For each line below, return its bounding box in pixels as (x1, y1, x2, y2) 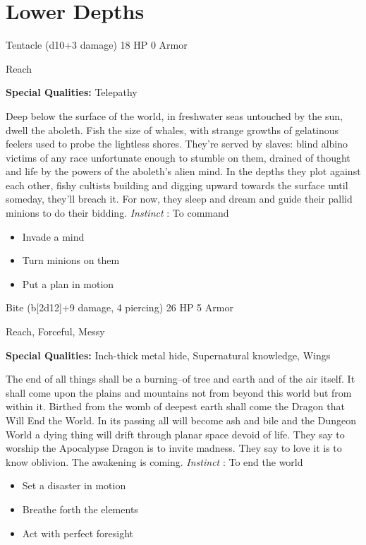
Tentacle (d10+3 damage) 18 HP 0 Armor (6, 37, 188, 52)
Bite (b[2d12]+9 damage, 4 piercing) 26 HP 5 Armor (6, 300, 233, 315)
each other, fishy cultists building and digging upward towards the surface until (6, 177, 348, 192)
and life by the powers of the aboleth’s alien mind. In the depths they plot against (6, 164, 361, 179)
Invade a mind (22, 229, 85, 244)
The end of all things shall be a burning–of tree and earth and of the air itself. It (6, 371, 355, 386)
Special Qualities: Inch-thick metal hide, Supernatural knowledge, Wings (6, 347, 331, 362)
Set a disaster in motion (22, 478, 126, 493)
